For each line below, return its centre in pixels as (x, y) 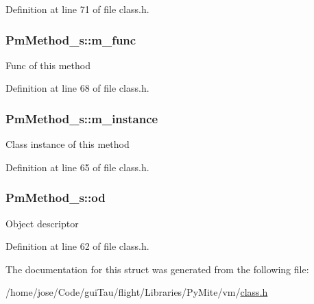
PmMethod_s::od (56, 198)
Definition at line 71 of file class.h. (77, 9)
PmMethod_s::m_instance (82, 118)
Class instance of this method (68, 144)
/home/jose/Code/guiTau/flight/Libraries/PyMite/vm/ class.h (137, 292)
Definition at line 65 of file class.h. (77, 167)
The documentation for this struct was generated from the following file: (157, 269)
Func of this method (48, 65)
